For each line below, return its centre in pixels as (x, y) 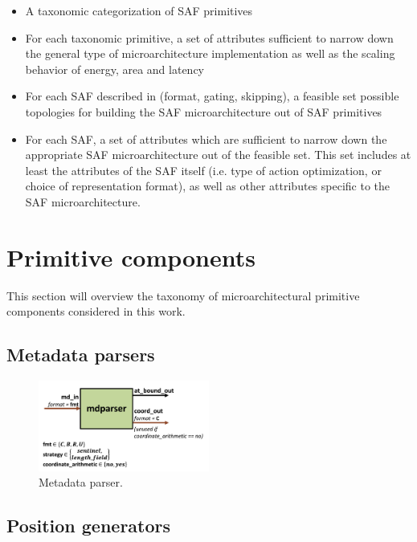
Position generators (89, 526)
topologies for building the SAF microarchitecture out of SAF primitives (204, 111)
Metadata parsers (81, 355)
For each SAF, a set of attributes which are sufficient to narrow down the (206, 139)
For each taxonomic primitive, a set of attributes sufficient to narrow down (209, 37)
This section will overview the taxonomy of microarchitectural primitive (183, 295)
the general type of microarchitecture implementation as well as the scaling (210, 53)
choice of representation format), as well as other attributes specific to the (208, 186)
